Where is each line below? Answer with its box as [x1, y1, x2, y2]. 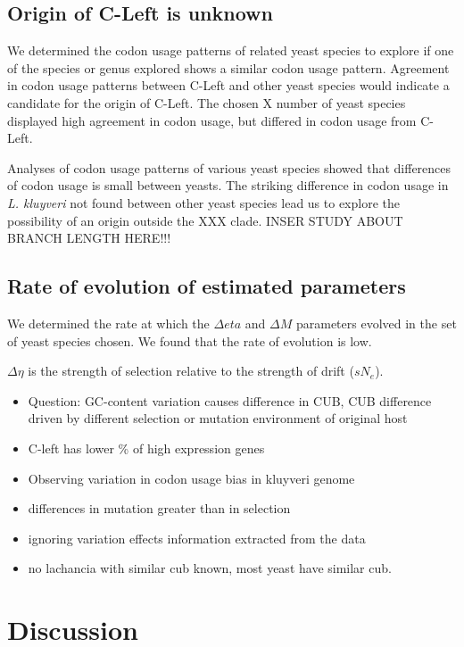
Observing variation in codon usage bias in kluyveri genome [28, 469, 355, 487]
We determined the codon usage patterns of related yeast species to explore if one [7, 41, 454, 60]
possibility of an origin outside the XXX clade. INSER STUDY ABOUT [7, 211, 403, 229]
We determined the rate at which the [7, 313, 210, 332]
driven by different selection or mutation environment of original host [28, 409, 408, 427]
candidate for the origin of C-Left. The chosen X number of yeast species [7, 93, 406, 112]
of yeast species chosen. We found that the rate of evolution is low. [7, 331, 372, 350]
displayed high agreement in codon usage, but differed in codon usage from [7, 111, 417, 129]
